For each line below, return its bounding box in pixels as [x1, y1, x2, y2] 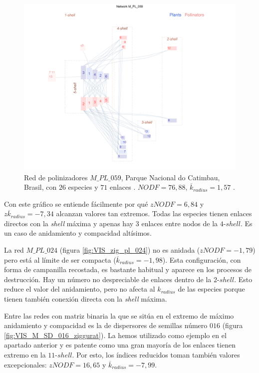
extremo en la [4, 350, 46, 360]
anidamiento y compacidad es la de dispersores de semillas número [4, 320, 208, 331]
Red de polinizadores [24, 172, 88, 182]
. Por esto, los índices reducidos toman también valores [72, 350, 240, 360]
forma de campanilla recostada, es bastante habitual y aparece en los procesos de [4, 264, 252, 275]
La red [4, 245, 24, 255]
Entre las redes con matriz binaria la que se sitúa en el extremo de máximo [4, 310, 234, 321]
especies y [68, 182, 98, 192]
